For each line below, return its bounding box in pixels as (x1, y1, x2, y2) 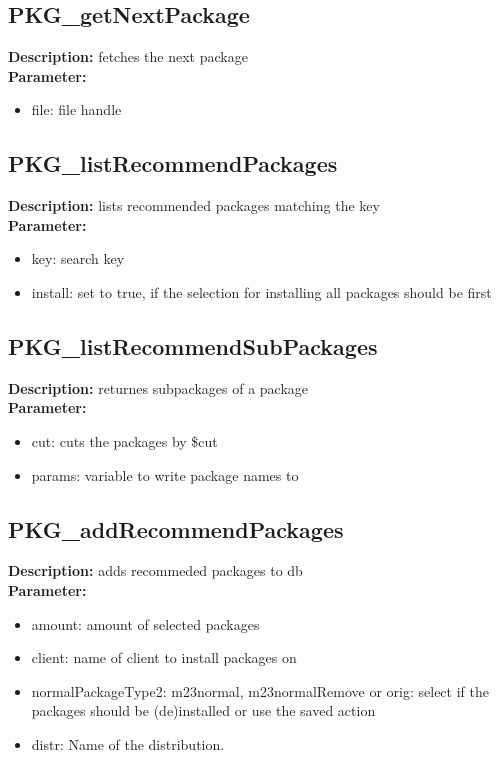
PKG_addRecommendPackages (8, 513, 344, 544)
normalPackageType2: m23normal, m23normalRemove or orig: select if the (31, 680, 489, 701)
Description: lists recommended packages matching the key (8, 195, 380, 216)
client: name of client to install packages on (31, 647, 297, 668)
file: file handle (31, 99, 122, 120)
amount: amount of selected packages (31, 613, 260, 634)
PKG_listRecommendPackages (8, 148, 338, 179)
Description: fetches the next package (8, 46, 248, 67)
